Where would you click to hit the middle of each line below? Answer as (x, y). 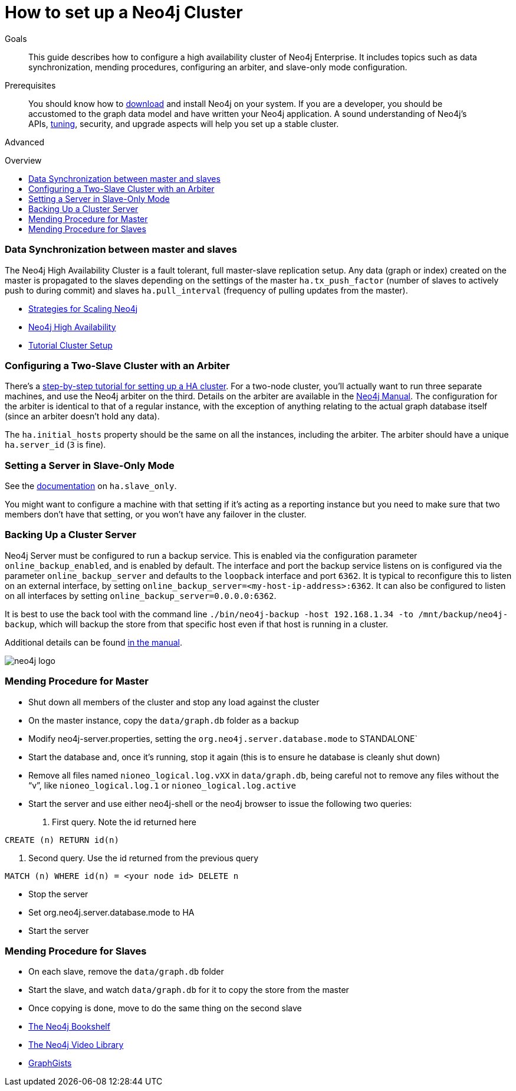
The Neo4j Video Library (76, 1045)
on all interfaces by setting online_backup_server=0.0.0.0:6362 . (141, 595)
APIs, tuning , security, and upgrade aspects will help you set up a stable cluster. (184, 123)
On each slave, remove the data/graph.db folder (126, 972)
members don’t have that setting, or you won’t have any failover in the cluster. (156, 514)
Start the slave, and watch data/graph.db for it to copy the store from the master (189, 990)
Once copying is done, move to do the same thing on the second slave (165, 1008)
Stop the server (58, 894)
